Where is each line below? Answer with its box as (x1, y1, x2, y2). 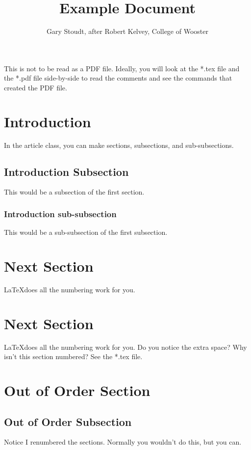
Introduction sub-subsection (4, 207, 117, 220)
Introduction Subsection (4, 164, 129, 179)
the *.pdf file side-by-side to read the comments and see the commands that (4, 73, 232, 83)
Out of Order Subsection (4, 414, 132, 429)
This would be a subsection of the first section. (4, 187, 145, 197)
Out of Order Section (4, 380, 151, 400)
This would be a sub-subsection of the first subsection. (4, 227, 168, 237)
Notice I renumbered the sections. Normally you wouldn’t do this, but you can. (4, 437, 242, 447)
